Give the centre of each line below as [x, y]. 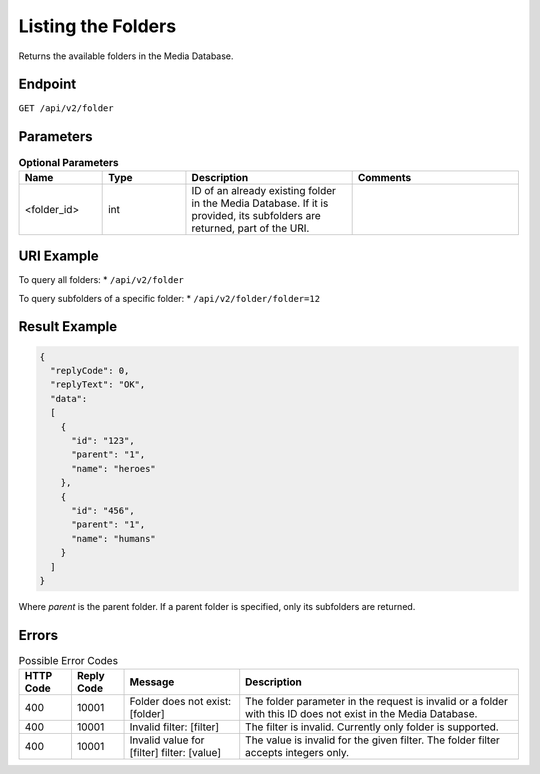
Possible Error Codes [68, 660]
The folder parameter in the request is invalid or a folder [377, 702]
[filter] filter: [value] [175, 753]
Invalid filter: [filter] [174, 727]
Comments [384, 177]
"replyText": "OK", [98, 384]
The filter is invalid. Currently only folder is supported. [372, 727]
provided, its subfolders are [256, 215]
